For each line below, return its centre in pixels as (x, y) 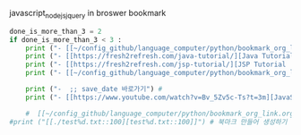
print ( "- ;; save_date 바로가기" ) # (94, 89)
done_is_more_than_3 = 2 (56, 31)
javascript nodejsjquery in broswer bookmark (88, 14)
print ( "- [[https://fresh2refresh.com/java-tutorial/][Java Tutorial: (162, 56)
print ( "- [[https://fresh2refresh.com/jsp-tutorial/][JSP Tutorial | (160, 65)
